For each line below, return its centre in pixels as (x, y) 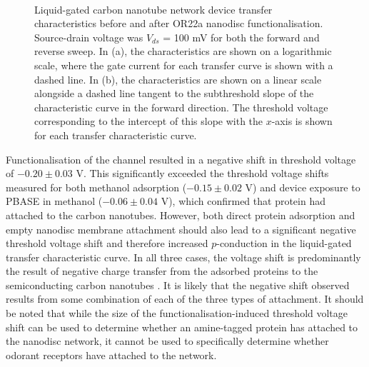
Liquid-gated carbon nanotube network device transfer (153, 9)
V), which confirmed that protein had (243, 201)
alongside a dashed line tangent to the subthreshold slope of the (174, 93)
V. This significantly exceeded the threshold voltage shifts (202, 173)
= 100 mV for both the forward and (241, 37)
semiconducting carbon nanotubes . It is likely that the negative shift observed (178, 285)
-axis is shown (302, 121)
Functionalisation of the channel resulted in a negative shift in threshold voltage (181, 159)
